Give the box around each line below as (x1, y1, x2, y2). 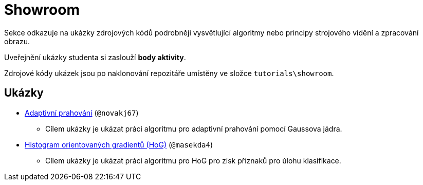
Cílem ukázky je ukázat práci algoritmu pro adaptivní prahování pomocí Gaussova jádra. (45, 124, 342, 133)
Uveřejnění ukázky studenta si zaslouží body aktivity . (4, 52, 186, 62)
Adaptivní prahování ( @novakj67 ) (25, 108, 139, 117)
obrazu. (4, 36, 30, 46)
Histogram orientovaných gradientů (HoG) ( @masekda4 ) (25, 140, 213, 149)
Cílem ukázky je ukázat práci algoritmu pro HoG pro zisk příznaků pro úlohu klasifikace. (45, 156, 341, 165)
